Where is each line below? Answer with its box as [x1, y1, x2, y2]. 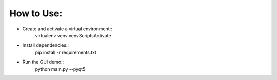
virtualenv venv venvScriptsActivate [35, 32, 111, 38]
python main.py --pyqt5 [35, 66, 86, 72]
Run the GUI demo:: [22, 59, 64, 65]
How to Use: [9, 8, 63, 19]
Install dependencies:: [22, 42, 69, 48]
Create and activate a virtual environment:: [22, 26, 112, 32]
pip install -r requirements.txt [35, 49, 97, 55]
